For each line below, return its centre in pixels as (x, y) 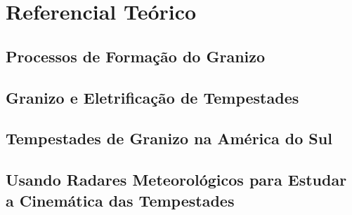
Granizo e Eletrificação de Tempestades (152, 97)
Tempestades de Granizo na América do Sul (169, 138)
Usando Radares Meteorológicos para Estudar (176, 180)
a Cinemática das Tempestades (120, 200)
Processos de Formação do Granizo (136, 56)
